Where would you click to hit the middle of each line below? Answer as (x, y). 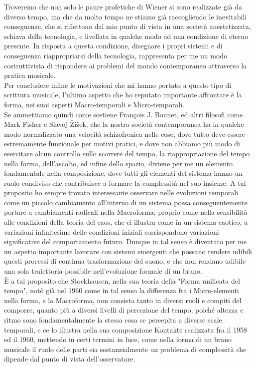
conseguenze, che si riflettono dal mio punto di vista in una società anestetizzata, (128, 26)
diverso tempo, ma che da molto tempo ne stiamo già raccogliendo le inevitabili (126, 16)
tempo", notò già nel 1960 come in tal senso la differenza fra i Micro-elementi (122, 290)
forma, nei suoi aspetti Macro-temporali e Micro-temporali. (94, 104)
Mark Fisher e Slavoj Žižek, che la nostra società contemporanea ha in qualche (124, 124)
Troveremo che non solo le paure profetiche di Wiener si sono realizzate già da (123, 6)
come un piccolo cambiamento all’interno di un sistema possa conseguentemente (126, 202)
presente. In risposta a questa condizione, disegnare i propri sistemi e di (113, 46)
